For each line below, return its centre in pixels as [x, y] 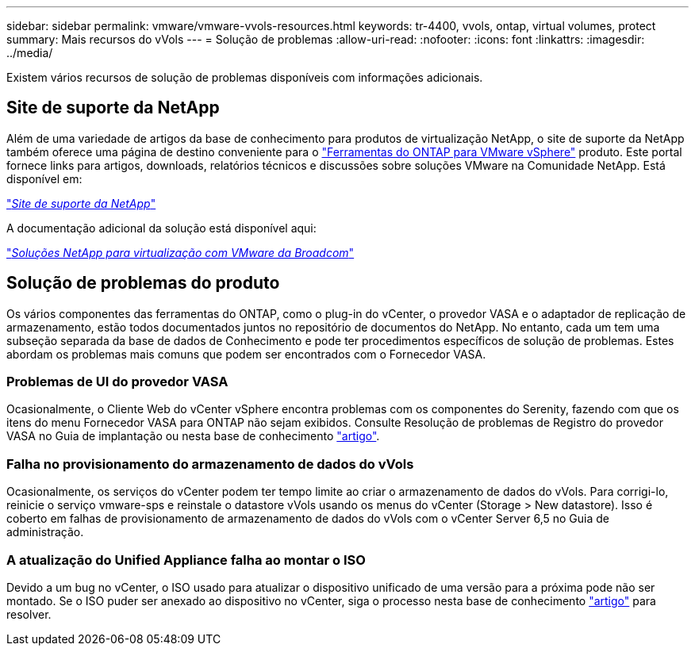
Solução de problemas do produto [143, 283]
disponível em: [44, 178]
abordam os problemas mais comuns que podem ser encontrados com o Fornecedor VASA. [246, 354]
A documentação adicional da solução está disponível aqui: [161, 228]
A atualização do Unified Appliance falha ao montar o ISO [186, 560]
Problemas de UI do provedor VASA [117, 382]
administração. [45, 532]
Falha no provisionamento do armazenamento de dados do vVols [210, 464]
